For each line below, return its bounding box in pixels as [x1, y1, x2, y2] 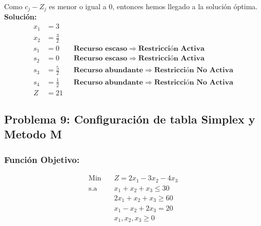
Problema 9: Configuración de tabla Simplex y [4, 111, 255, 127]
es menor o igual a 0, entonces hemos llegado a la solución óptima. [49, 1, 258, 11]
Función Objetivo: [4, 153, 79, 166]
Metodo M [4, 126, 62, 142]
